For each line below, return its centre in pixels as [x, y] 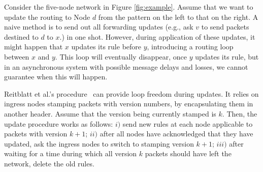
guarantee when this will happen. [56, 77]
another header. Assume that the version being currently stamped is [110, 113]
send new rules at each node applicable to [188, 123]
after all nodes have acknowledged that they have [176, 134]
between [17, 56]
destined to [21, 36]
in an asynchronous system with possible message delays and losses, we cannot [126, 66]
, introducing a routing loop [190, 47]
